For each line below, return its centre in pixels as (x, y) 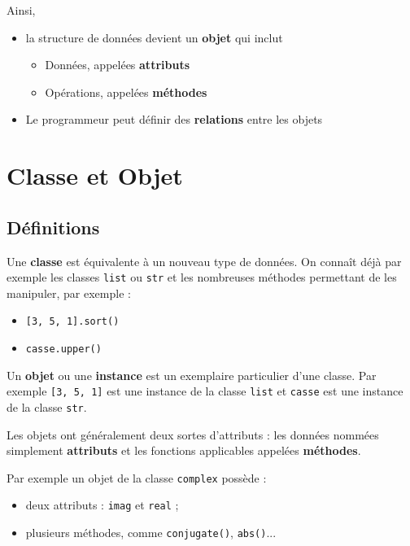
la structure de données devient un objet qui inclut (154, 37)
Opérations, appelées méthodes (126, 92)
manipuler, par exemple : (69, 293)
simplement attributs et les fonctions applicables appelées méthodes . (184, 450)
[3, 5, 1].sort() (72, 322)
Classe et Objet (95, 175)
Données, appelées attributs (117, 65)
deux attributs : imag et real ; (102, 505)
